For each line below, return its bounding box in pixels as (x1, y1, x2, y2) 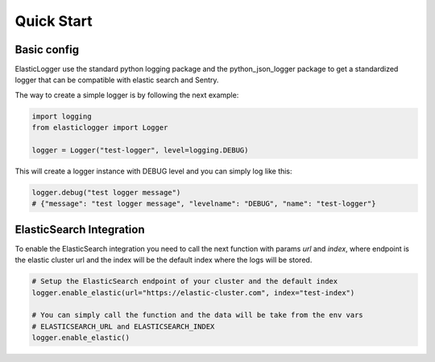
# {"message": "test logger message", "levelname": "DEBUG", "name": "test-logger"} (31, 199, 376, 209)
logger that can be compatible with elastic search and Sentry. (14, 75, 219, 85)
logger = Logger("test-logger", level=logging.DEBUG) (31, 146, 249, 155)
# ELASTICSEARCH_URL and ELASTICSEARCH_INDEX (31, 322, 215, 331)
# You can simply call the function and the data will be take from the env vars (31, 310, 364, 320)
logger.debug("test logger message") (31, 188, 181, 197)
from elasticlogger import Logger (31, 123, 168, 132)
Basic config (14, 43, 80, 56)
